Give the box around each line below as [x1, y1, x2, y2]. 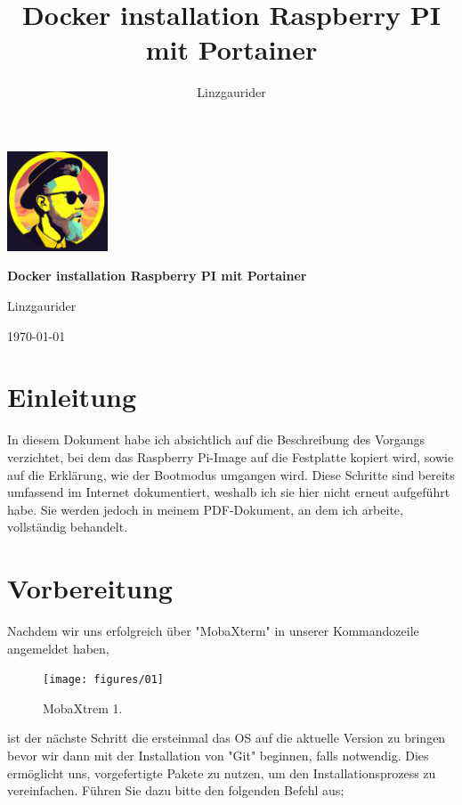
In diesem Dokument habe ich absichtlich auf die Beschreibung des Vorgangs [7, 430, 426, 449]
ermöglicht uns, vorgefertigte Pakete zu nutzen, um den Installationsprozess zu [7, 763, 436, 782]
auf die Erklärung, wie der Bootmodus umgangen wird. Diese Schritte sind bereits [7, 465, 455, 484]
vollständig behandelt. [7, 517, 128, 536]
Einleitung [7, 378, 137, 415]
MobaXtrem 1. [43, 698, 123, 717]
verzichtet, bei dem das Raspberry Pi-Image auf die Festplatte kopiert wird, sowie [7, 447, 454, 466]
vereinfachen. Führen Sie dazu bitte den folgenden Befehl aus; [7, 781, 344, 800]
